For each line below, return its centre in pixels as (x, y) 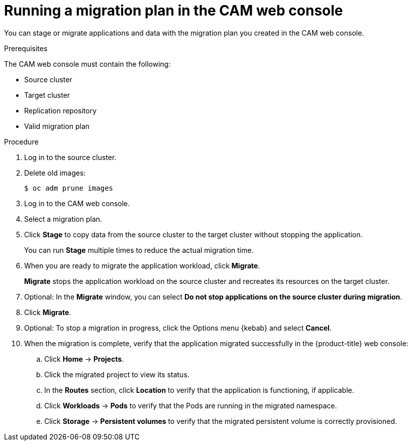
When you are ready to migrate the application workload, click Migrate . (142, 265)
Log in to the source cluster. (70, 157)
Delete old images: (55, 173)
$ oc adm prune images (69, 188)
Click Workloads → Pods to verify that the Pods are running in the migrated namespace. (191, 405)
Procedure (21, 141)
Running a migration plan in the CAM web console (174, 11)
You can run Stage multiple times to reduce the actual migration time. (139, 250)
